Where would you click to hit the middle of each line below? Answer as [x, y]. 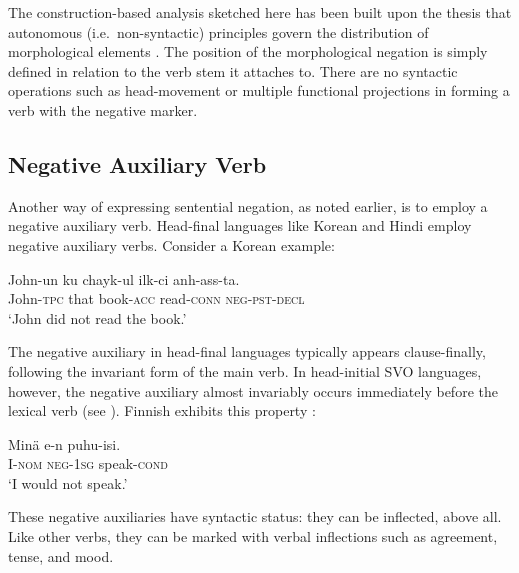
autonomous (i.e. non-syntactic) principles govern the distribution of [218, 31]
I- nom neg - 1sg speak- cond [88, 463]
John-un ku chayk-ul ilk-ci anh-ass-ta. [124, 278]
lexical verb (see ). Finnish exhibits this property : [162, 410]
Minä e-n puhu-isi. [64, 443]
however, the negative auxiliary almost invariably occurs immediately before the [253, 390]
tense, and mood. [61, 555]
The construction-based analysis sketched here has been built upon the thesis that [260, 12]
